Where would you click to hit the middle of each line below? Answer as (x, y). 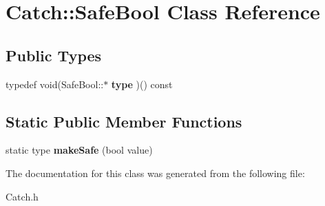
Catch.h (22, 196)
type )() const (142, 84)
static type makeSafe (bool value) (79, 150)
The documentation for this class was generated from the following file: (155, 173)
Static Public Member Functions (124, 121)
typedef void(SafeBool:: (55, 84)
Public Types (54, 55)
